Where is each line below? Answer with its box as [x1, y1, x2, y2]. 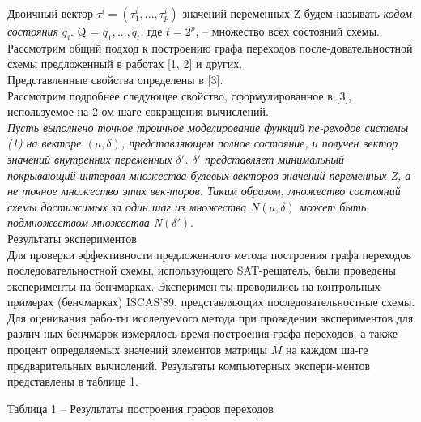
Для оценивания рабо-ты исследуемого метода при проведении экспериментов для [7, 309, 414, 326]
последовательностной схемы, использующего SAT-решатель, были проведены [7, 262, 396, 279]
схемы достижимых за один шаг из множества [7, 198, 247, 215]
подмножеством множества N [7, 214, 163, 231]
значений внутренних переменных [7, 150, 172, 167]
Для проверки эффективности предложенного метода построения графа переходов [7, 245, 412, 262]
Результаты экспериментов [7, 229, 137, 246]
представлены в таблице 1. [7, 373, 138, 390]
